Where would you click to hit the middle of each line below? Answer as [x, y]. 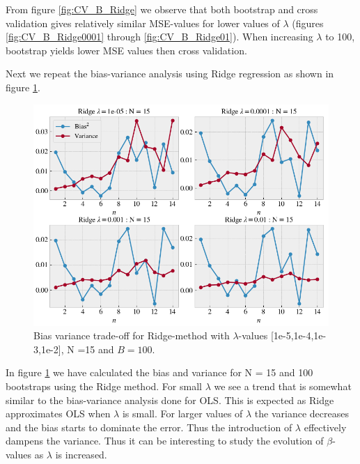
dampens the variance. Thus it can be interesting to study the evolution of [165, 441]
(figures [308, 23]
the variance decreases [302, 413]
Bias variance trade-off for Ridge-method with [132, 335]
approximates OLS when [58, 413]
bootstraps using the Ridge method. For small [104, 386]
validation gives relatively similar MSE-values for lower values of [143, 23]
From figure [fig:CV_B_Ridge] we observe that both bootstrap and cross [162, 9]
